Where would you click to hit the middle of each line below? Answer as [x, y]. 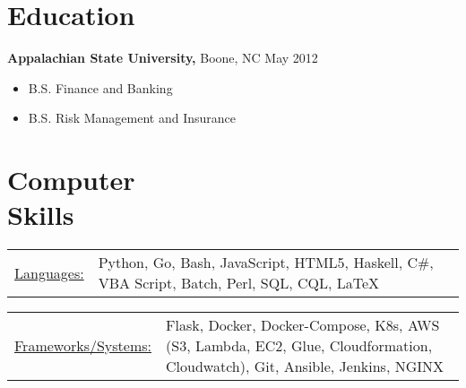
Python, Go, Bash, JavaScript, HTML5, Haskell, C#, [266, 263]
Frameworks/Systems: [83, 346]
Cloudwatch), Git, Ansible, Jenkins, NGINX [305, 366]
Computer [71, 180]
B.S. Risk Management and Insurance [132, 118]
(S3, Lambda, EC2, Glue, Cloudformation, [299, 346]
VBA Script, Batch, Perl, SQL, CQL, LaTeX [239, 283]
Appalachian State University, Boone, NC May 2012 [163, 58]
